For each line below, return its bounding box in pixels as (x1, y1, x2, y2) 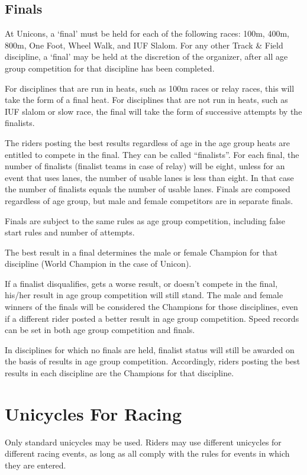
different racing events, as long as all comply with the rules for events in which (5, 447, 290, 460)
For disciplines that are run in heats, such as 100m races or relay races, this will (5, 82, 295, 94)
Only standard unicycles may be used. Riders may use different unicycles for (5, 435, 282, 448)
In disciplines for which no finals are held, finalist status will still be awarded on (5, 343, 295, 356)
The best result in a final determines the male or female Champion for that (5, 245, 278, 258)
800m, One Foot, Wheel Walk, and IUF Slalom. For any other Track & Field (5, 38, 283, 51)
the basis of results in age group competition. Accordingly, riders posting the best (5, 355, 300, 367)
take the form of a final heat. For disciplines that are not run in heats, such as (5, 93, 288, 106)
